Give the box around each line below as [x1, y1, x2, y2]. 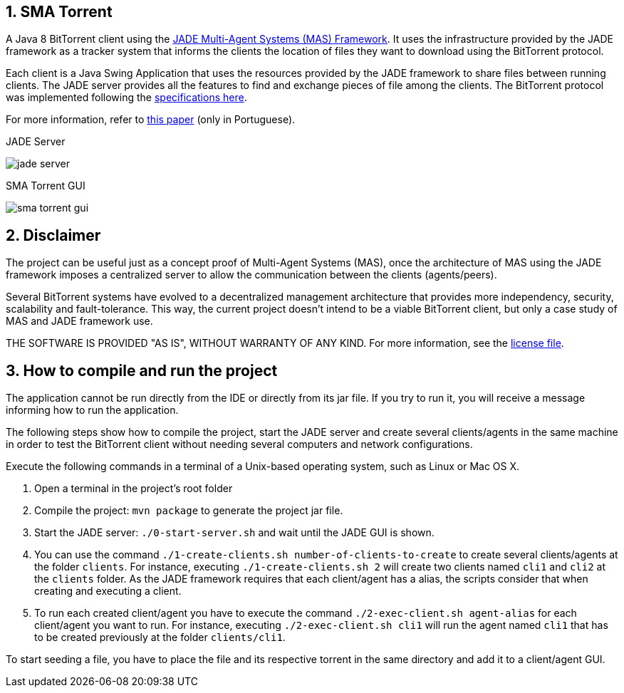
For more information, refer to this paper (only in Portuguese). [6, 113, 296, 126]
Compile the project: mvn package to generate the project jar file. [34, 504, 343, 517]
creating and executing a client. [34, 585, 182, 598]
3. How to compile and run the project [6, 361, 278, 380]
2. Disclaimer [6, 226, 101, 244]
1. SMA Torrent [6, 3, 113, 21]
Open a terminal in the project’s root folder [34, 482, 233, 495]
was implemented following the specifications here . [6, 91, 247, 104]
